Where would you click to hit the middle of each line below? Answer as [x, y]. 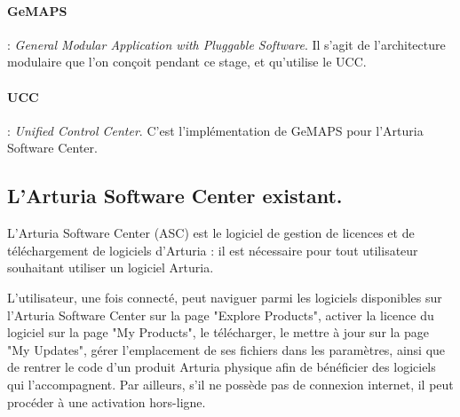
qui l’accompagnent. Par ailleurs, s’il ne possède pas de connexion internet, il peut [230, 384]
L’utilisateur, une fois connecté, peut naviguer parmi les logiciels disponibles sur [225, 297]
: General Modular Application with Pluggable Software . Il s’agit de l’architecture [226, 44]
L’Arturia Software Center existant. [175, 196]
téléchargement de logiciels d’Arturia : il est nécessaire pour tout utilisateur [213, 250]
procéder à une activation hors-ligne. [107, 401]
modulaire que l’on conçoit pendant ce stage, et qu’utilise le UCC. [187, 62]
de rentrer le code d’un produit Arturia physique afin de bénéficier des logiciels [222, 367]
